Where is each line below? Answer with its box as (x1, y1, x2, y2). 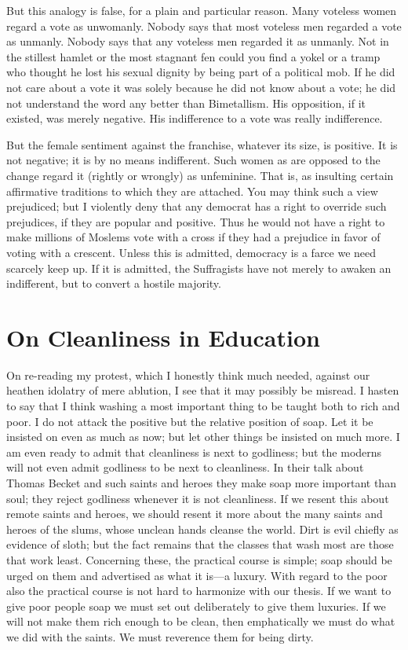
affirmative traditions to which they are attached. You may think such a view (6, 182, 378, 199)
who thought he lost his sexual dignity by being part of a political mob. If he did (6, 64, 395, 80)
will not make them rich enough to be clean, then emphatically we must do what (6, 613, 395, 630)
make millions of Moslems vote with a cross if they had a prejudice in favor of (6, 229, 381, 245)
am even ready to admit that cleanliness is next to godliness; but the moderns (6, 443, 382, 460)
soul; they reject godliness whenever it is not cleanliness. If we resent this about (6, 490, 389, 506)
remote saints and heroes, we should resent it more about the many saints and (6, 505, 383, 522)
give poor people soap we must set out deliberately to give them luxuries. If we (6, 597, 386, 614)
